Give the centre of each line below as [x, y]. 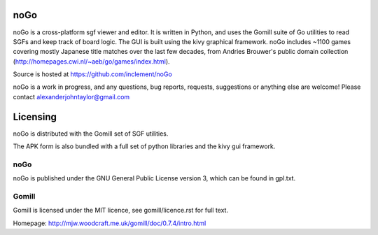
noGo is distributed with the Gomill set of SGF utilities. [91, 134]
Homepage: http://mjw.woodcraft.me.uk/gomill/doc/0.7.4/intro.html [110, 223]
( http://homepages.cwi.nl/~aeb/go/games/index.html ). [92, 61]
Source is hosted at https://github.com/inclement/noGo [93, 74]
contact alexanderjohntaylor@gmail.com [71, 97]
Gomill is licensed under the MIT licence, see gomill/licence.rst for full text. [121, 211]
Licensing [35, 116]
